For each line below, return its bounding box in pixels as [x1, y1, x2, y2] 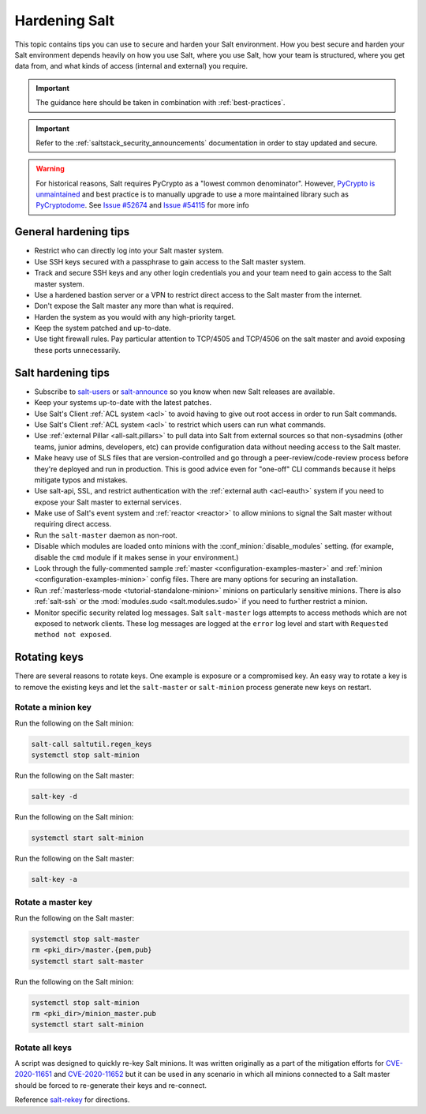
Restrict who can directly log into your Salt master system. [34, 246, 224, 256]
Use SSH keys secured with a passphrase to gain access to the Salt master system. [34, 257, 306, 266]
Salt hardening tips [14, 366, 110, 379]
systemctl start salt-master [31, 956, 144, 966]
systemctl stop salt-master [31, 934, 140, 943]
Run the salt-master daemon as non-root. [34, 530, 177, 540]
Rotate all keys [14, 1042, 73, 1053]
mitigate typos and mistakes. [34, 474, 128, 485]
